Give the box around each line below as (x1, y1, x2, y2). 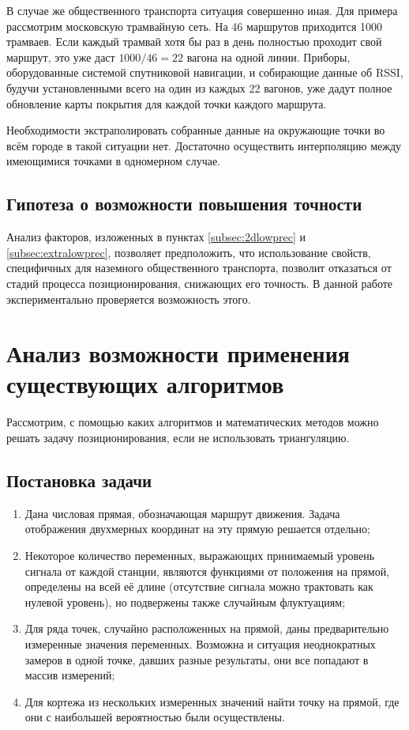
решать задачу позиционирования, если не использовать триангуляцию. (6, 429, 350, 446)
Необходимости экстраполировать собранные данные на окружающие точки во (6, 122, 385, 138)
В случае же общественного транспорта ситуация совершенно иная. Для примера (6, 2, 398, 18)
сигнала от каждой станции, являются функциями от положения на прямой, (24, 562, 390, 579)
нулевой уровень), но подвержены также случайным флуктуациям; (24, 593, 346, 610)
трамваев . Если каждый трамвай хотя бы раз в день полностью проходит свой (6, 33, 382, 50)
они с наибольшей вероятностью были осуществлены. (24, 709, 285, 725)
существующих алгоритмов (6, 368, 284, 400)
